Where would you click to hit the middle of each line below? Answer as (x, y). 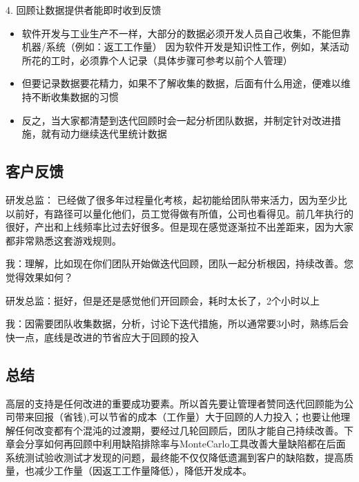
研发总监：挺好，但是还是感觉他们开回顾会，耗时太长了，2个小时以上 (163, 300)
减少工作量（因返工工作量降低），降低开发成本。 (143, 471)
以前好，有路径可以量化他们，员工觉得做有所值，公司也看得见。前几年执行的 (179, 213)
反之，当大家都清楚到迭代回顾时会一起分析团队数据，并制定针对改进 (176, 120)
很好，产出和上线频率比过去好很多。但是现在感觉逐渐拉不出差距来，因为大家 (179, 227)
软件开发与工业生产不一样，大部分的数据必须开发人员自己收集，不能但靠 (186, 33)
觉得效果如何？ (39, 277)
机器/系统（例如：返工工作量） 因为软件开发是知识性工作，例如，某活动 (185, 47)
